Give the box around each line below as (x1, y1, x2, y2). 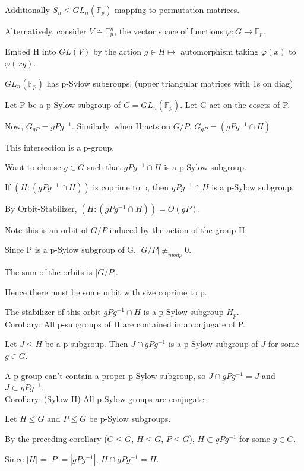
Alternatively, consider (5, 25, 87, 37)
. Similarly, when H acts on (71, 119, 171, 132)
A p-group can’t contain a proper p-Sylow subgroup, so (5, 369, 206, 381)
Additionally (5, 4, 50, 15)
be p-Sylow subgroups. (88, 412, 171, 425)
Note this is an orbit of (5, 223, 88, 235)
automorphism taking (180, 45, 259, 58)
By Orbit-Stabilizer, (5, 202, 77, 214)
